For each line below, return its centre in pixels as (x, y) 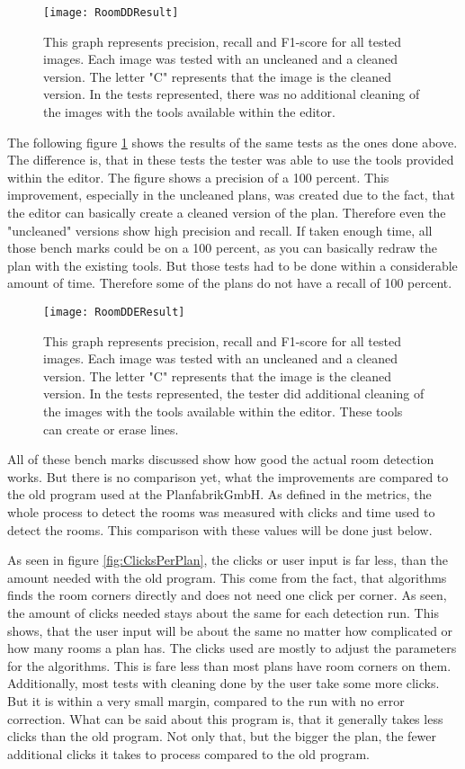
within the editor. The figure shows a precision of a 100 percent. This (198, 177)
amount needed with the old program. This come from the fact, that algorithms (227, 577)
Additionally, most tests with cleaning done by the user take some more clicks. (224, 683)
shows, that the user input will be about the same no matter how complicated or (230, 630)
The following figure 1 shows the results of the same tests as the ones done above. (232, 142)
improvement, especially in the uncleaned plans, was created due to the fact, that (232, 195)
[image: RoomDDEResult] (114, 312)
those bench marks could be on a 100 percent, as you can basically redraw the (222, 248)
